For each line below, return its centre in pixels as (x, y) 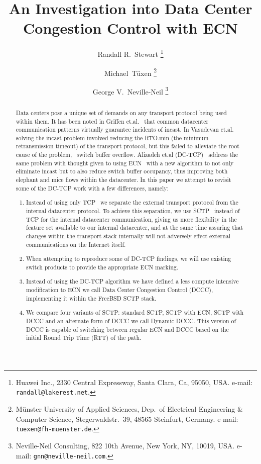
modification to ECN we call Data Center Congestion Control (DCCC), (120, 290)
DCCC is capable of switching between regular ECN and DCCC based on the (127, 329)
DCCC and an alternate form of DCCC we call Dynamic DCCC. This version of (131, 320)
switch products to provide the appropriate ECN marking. (102, 267)
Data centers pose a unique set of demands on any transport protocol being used (121, 112)
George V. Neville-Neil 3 (130, 90)
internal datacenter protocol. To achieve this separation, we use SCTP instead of (133, 210)
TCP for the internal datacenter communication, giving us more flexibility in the (132, 219)
